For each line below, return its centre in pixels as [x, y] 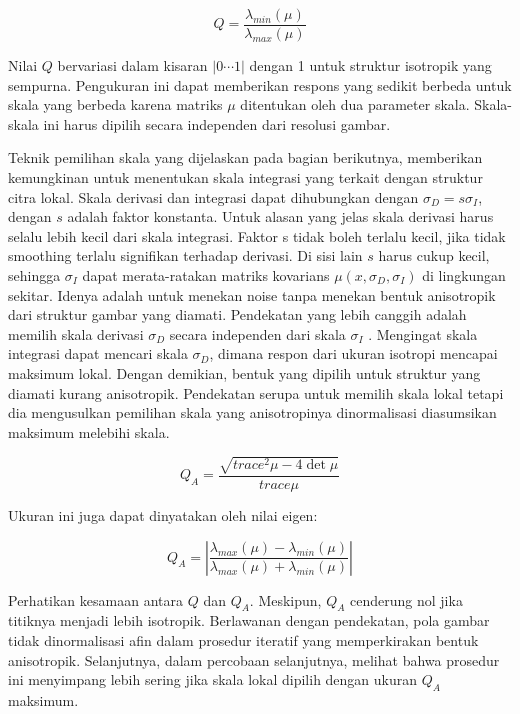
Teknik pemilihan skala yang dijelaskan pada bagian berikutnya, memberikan [245, 157]
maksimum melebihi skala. [89, 431]
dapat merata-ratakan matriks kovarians [206, 275]
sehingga [34, 275]
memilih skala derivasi [76, 333]
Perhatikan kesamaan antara [95, 599]
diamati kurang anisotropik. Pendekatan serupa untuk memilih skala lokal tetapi [256, 392]
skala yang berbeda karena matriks [115, 104]
